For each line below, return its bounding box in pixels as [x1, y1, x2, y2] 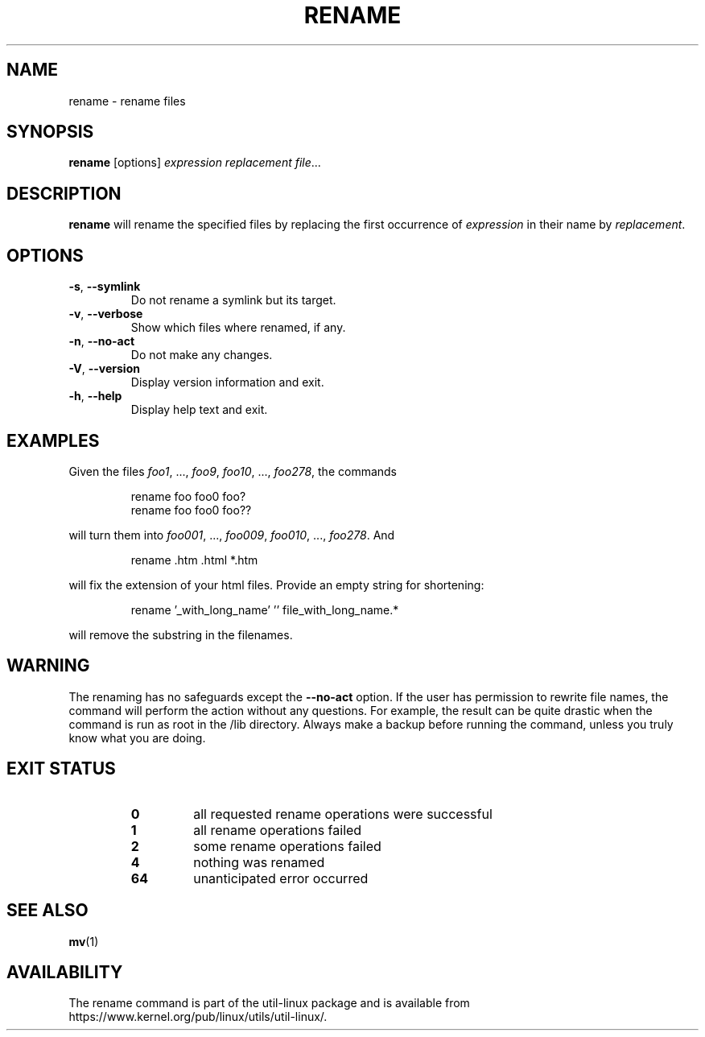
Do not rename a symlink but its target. [130, 293, 336, 308]
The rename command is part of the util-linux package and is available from [68, 996, 470, 1010]
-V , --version [68, 362, 140, 376]
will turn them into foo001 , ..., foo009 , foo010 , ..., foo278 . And [68, 527, 395, 542]
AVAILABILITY [6, 961, 123, 982]
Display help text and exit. [130, 403, 268, 417]
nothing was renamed [193, 853, 325, 870]
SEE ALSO [6, 900, 89, 921]
